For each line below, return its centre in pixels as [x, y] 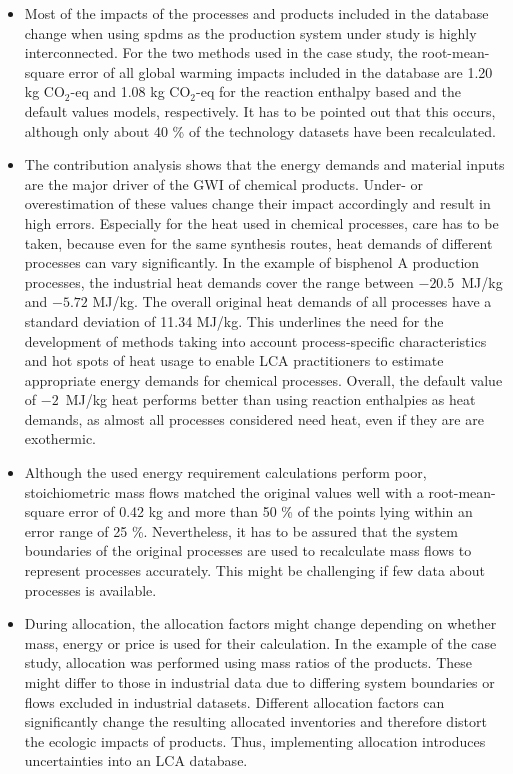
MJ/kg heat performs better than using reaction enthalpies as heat [270, 399]
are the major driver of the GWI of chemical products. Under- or [224, 183]
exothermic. [60, 438]
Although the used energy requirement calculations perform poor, [225, 472]
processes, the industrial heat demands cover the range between [219, 281]
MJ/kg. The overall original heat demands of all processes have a [292, 301]
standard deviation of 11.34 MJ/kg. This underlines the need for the [234, 320]
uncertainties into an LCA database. [136, 760]
